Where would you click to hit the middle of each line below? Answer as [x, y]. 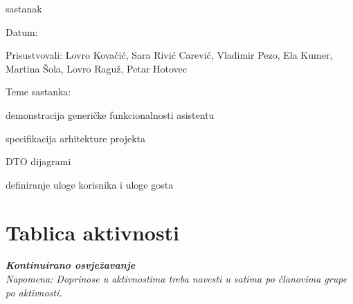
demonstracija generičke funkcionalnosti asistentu [110, 114]
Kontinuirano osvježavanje [71, 265]
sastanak [24, 8]
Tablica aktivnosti [93, 232]
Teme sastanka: [38, 92]
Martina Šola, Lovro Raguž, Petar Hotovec [97, 68]
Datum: [22, 31]
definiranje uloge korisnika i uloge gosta [90, 184]
